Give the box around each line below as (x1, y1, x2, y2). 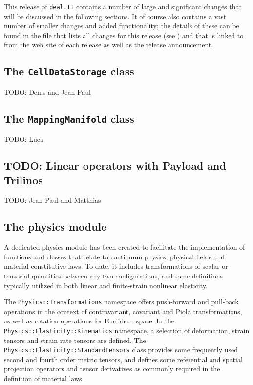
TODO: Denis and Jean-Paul (4, 86, 91, 97)
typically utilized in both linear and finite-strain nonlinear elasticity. (4, 280, 208, 290)
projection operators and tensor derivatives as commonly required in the (4, 364, 220, 374)
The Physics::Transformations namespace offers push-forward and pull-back (4, 297, 239, 307)
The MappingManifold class (4, 110, 134, 126)
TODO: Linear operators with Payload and (4, 158, 226, 173)
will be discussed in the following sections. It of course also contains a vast (4, 11, 227, 21)
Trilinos (4, 172, 43, 187)
